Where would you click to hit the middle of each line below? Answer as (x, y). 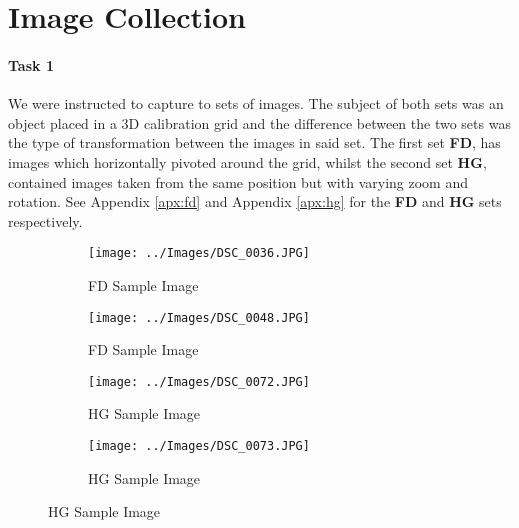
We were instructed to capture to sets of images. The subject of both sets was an (256, 103)
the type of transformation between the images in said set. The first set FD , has (254, 142)
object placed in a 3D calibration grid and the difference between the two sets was (259, 122)
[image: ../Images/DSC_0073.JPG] (199, 446)
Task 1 (31, 64)
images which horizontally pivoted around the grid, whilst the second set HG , (247, 161)
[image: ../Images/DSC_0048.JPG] (199, 317)
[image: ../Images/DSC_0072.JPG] (199, 381)
